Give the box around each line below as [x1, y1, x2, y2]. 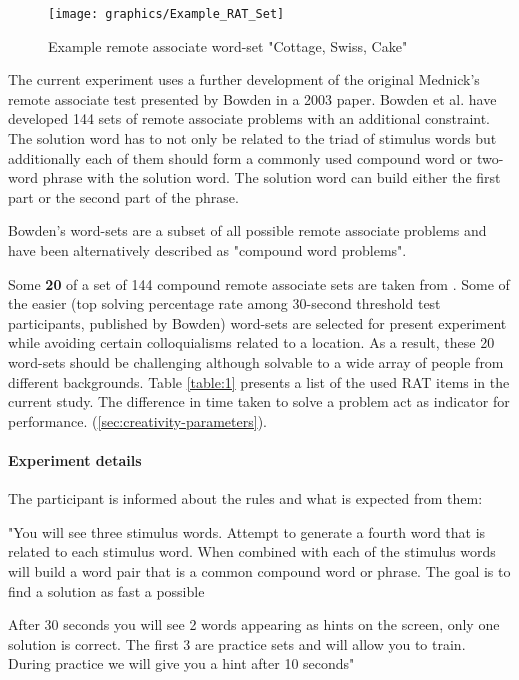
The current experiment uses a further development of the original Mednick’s [8, 69, 480, 90]
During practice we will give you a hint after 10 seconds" [8, 653, 355, 674]
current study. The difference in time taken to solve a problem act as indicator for [8, 391, 510, 412]
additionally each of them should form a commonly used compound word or [8, 147, 473, 168]
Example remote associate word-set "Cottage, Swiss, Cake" [48, 35, 408, 56]
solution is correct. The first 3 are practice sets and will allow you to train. [8, 633, 466, 654]
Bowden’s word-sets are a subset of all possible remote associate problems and [8, 220, 487, 241]
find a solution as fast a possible [8, 580, 205, 601]
